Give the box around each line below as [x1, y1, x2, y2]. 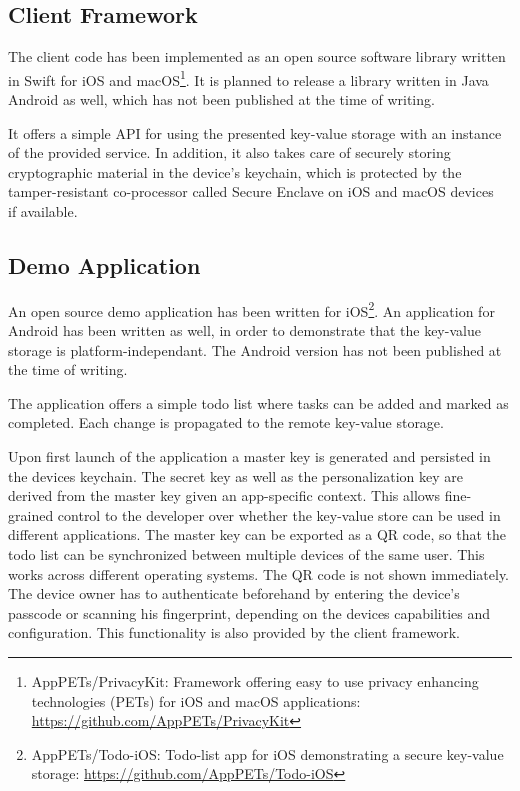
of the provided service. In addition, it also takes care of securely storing [8, 142, 451, 163]
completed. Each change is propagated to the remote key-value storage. [8, 412, 444, 433]
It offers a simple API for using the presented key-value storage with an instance [8, 122, 502, 143]
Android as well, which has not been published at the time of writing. [8, 89, 435, 110]
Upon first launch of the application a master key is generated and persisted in [8, 446, 491, 467]
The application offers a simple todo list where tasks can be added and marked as [8, 392, 509, 413]
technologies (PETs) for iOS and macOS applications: [31, 690, 361, 711]
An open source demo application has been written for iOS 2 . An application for [8, 297, 495, 321]
